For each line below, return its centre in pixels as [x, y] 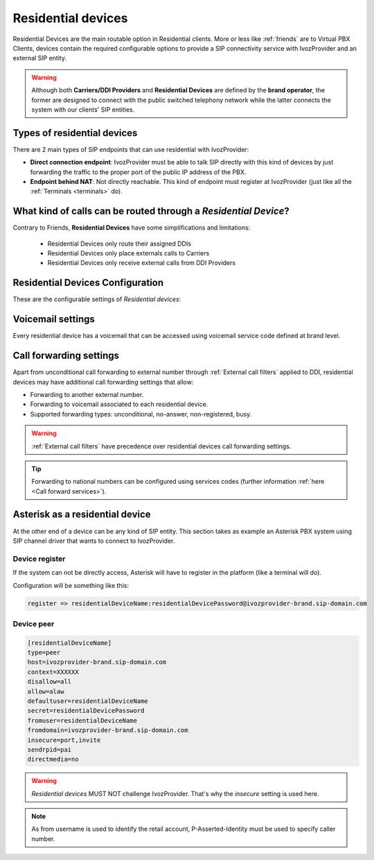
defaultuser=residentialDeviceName [88, 701]
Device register [39, 559]
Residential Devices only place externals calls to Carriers [128, 253]
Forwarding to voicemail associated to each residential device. [119, 404]
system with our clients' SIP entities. [83, 109]
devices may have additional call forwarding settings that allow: [103, 382]
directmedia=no [53, 759]
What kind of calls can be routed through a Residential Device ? [151, 211]
